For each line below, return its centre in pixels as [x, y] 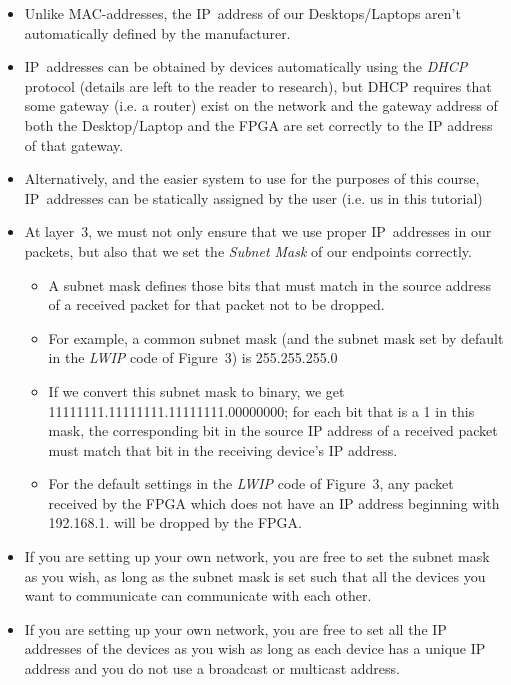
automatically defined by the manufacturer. [157, 32]
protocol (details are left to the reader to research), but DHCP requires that [258, 85]
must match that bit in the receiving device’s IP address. [223, 449]
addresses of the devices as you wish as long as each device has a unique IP [255, 648]
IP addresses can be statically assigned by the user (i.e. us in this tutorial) [253, 197]
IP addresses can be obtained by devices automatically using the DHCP [246, 66]
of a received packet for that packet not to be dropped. [216, 304]
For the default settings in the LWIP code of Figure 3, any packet [251, 483]
